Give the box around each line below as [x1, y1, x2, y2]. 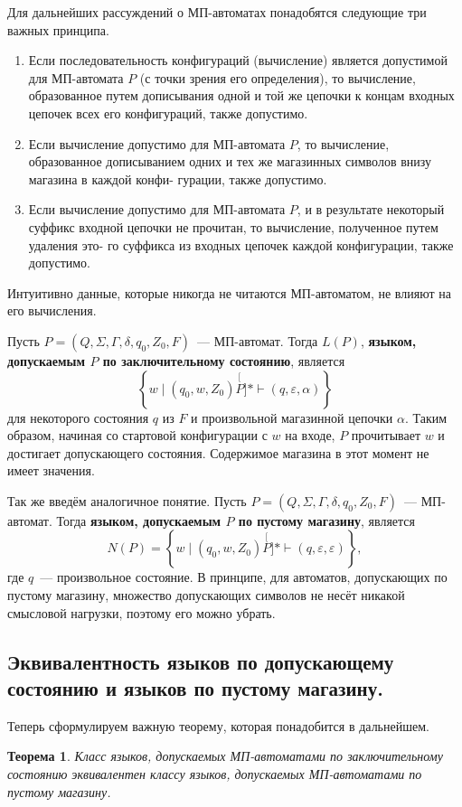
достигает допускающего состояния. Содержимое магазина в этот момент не [7, 443, 429, 462]
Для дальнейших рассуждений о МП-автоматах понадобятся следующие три [7, 3, 427, 21]
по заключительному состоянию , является [102, 351, 345, 370]
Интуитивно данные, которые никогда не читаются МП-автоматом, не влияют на [7, 283, 451, 302]
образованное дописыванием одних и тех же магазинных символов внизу [28, 152, 432, 171]
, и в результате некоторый [297, 200, 445, 219]
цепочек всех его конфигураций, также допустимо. [28, 103, 308, 122]
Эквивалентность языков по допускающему [7, 647, 394, 675]
